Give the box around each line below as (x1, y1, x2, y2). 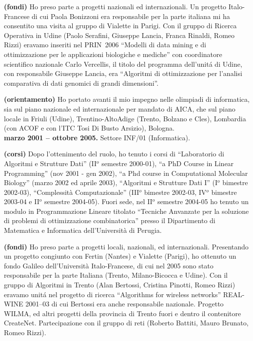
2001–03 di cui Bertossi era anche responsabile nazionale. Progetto (25, 299, 224, 309)
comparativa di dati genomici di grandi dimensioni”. (4, 77, 159, 88)
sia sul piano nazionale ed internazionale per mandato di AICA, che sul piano (4, 103, 235, 114)
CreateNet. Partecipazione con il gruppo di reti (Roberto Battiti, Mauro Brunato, (4, 318, 249, 328)
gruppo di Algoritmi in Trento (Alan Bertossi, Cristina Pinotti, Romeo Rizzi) (4, 280, 235, 290)
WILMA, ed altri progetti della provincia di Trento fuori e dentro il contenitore (4, 308, 241, 318)
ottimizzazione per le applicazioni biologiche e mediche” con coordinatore (4, 49, 222, 59)
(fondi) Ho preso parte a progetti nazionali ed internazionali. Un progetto (4, 1, 227, 11)
